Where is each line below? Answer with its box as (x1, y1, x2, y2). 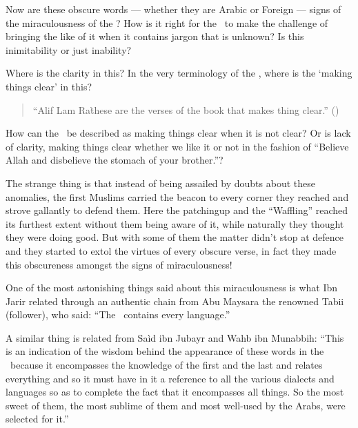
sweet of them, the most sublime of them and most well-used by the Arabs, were (6, 398, 346, 412)
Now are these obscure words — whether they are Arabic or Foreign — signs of (6, 2, 341, 16)
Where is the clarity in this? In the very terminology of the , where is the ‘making (6, 66, 352, 80)
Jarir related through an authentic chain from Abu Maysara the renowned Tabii (6, 293, 344, 308)
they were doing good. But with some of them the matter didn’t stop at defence (6, 230, 344, 244)
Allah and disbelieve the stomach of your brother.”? (6, 153, 223, 167)
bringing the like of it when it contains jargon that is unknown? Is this (6, 29, 304, 43)
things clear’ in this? (6, 79, 92, 93)
